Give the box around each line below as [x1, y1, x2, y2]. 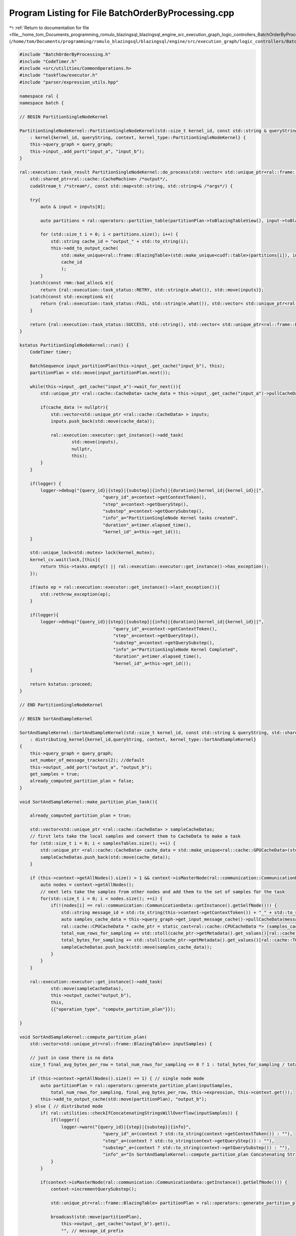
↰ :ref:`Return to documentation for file [9, 25, 89, 31]
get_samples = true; [30, 771, 80, 777]
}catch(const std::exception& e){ [30, 294, 113, 299]
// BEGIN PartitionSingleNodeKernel [19, 114, 109, 120]
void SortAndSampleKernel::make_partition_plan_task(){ [19, 799, 158, 804]
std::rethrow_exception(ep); [40, 591, 111, 597]
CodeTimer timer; [30, 349, 72, 355]
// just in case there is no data [30, 1055, 113, 1060]
